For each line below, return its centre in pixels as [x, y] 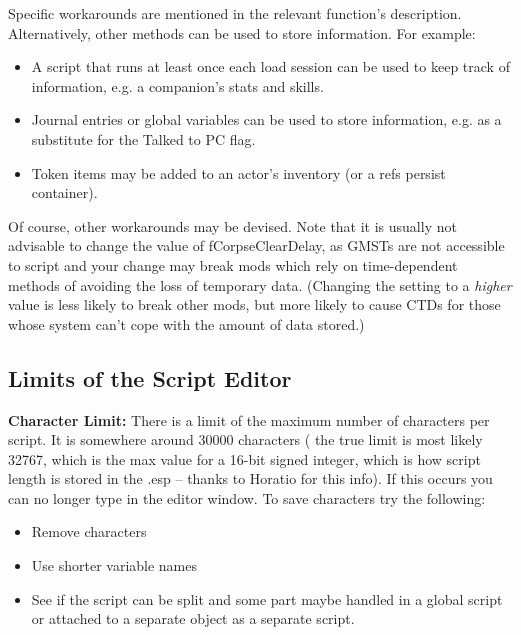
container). [64, 192]
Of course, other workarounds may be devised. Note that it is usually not [232, 225]
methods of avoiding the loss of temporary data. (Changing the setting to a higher [260, 284]
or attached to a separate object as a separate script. [193, 618]
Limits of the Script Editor [150, 377]
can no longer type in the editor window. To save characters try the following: [247, 497]
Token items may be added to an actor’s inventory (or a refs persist [238, 172]
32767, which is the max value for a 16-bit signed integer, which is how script [244, 458]
